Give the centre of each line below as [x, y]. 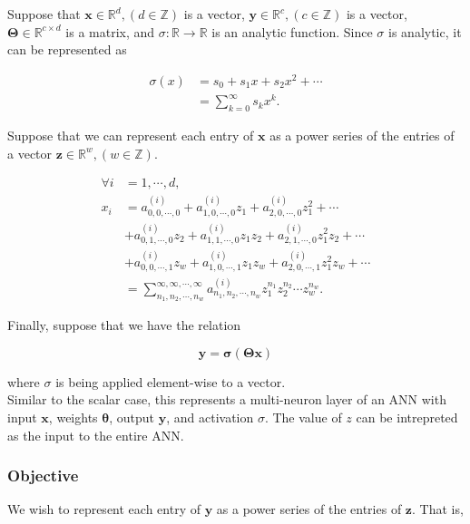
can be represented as [67, 49]
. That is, [438, 509]
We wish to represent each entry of [104, 509]
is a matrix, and [110, 31]
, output [132, 417]
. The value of [303, 417]
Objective [43, 475]
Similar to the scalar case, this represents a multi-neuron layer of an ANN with [227, 399]
